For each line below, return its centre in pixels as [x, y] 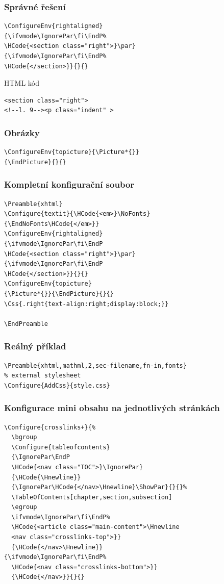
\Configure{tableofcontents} [61, 447]
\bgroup [24, 437]
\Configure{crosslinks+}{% [50, 427]
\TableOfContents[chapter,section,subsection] [92, 497]
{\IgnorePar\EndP [41, 457]
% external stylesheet [43, 376]
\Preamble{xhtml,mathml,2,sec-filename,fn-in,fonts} [95, 365]
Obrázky [22, 132]
